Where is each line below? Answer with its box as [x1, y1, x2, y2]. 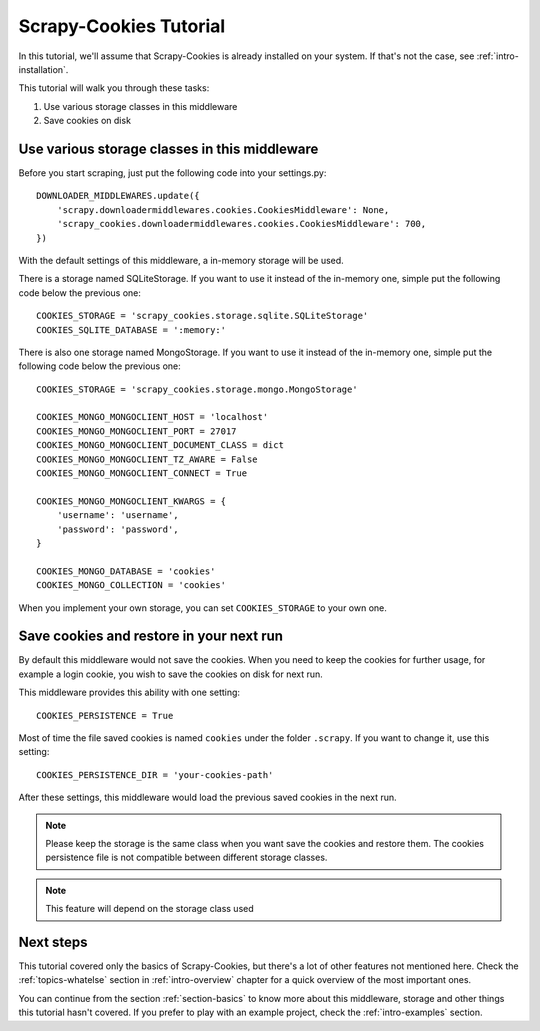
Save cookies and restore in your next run [18, 628, 284, 645]
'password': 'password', [56, 523, 179, 535]
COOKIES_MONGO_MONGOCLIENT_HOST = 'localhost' [36, 411, 269, 423]
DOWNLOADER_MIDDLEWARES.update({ [36, 190, 200, 202]
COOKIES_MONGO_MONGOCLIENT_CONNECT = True [36, 468, 248, 479]
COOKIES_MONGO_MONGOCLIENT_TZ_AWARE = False [36, 453, 259, 465]
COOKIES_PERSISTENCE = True [36, 710, 174, 721]
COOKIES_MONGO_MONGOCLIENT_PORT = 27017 [36, 425, 237, 437]
